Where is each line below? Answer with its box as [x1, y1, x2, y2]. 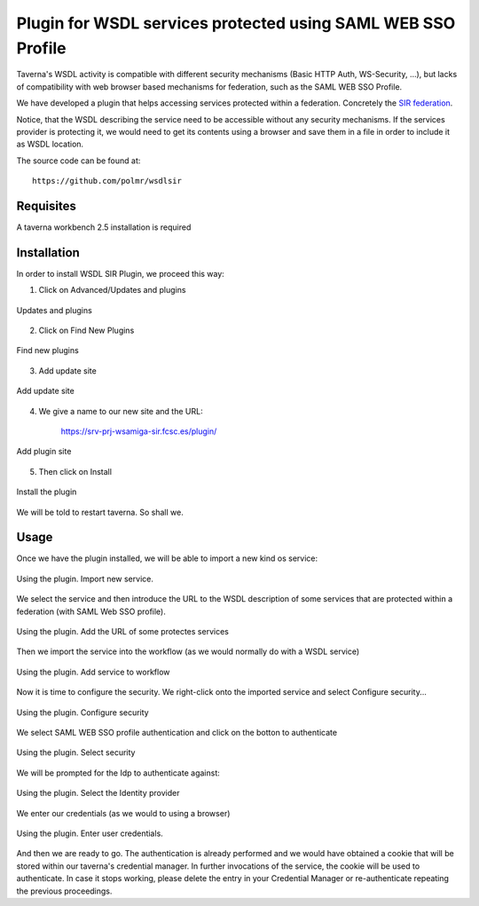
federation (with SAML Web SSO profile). [16, 606, 166, 617]
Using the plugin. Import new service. [16, 573, 154, 584]
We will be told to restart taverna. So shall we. [16, 507, 184, 517]
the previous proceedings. [16, 886, 113, 896]
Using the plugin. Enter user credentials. [16, 828, 163, 839]
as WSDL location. [16, 138, 84, 150]
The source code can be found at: [16, 155, 141, 166]
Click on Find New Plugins [38, 325, 135, 336]
